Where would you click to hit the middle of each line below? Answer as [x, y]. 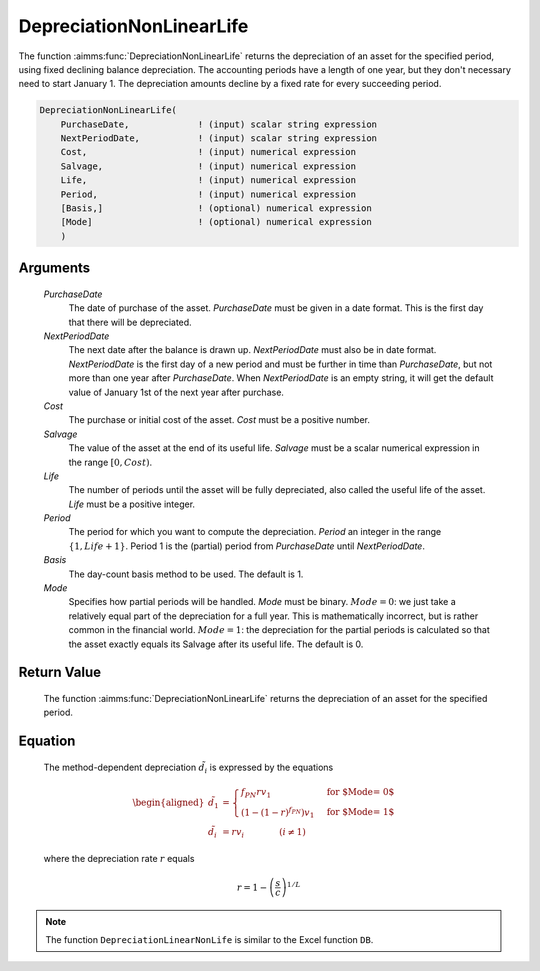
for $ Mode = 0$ [360, 791]
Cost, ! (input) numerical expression [208, 152]
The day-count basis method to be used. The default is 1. [186, 574]
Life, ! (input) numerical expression [208, 180]
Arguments [54, 268]
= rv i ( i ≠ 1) [264, 833]
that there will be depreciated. [130, 322]
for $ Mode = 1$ [360, 812]
